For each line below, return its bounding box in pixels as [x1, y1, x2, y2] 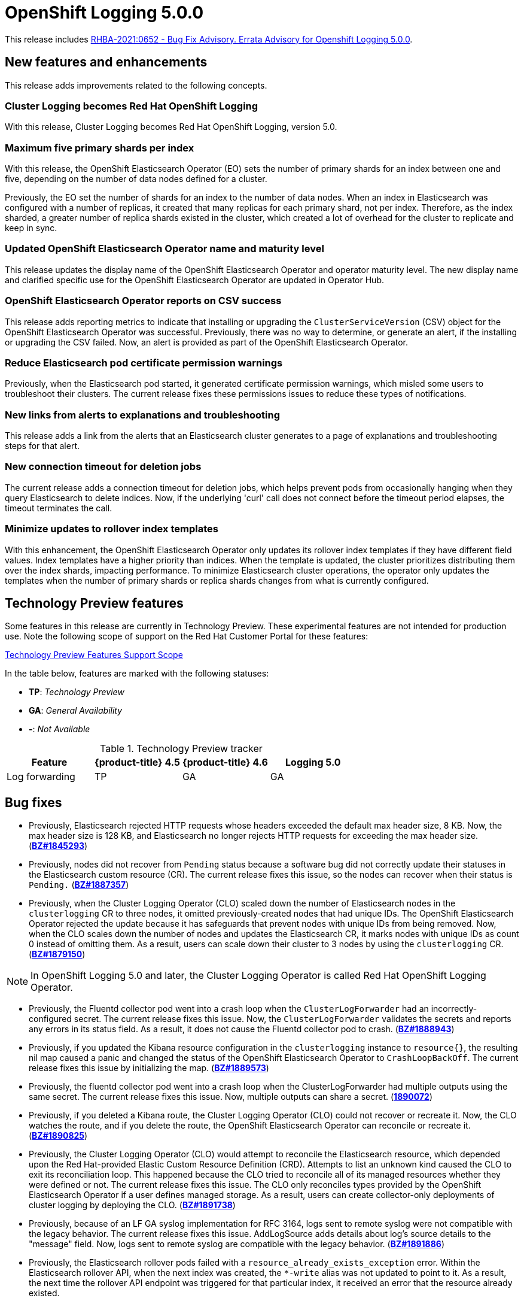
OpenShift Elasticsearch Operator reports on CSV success [5, 295, 282, 307]
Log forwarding [7, 771, 75, 783]
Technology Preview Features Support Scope [5, 650, 183, 660]
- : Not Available [29, 724, 90, 735]
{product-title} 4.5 [94, 756, 180, 769]
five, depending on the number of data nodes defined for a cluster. [5, 174, 267, 184]
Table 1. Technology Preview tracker [100, 742, 263, 755]
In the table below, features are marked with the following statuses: [5, 668, 269, 679]
